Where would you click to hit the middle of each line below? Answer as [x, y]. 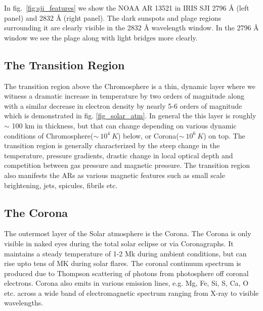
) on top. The [224, 135]
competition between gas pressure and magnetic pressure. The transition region [127, 165]
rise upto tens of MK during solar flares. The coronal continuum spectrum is [123, 263]
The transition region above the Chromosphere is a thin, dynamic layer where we [130, 86]
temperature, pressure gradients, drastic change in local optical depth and [119, 155]
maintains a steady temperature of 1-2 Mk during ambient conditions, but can [125, 253]
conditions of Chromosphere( [49, 135]
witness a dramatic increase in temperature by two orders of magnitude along [124, 96]
